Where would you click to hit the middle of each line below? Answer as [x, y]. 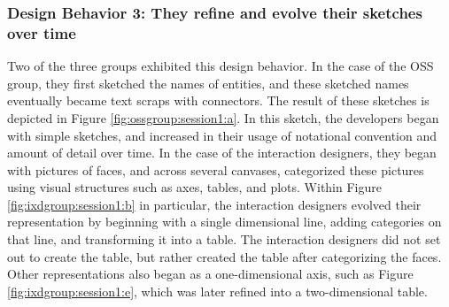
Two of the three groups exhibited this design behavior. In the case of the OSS [221, 66]
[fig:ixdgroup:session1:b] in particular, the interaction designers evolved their [214, 204]
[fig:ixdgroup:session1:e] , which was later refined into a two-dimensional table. [217, 291]
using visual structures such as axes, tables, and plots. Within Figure [194, 187]
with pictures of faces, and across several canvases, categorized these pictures [216, 169]
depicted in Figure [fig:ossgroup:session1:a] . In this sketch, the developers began [223, 117]
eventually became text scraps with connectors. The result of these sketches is [218, 100]
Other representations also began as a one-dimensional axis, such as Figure [210, 274]
